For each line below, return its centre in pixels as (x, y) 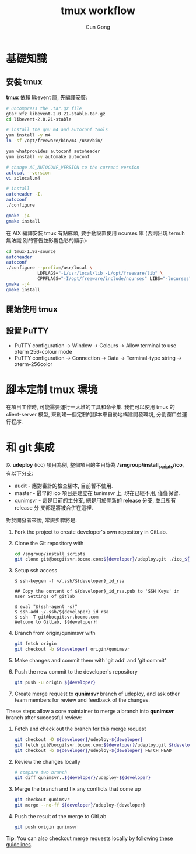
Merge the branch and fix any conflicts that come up (78, 789)
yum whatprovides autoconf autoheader (53, 151)
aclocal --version (28, 173)
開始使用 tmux (32, 310)
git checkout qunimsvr (42, 800)
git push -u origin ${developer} (55, 682)
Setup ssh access (36, 571)
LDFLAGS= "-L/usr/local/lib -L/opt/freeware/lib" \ (100, 274)
